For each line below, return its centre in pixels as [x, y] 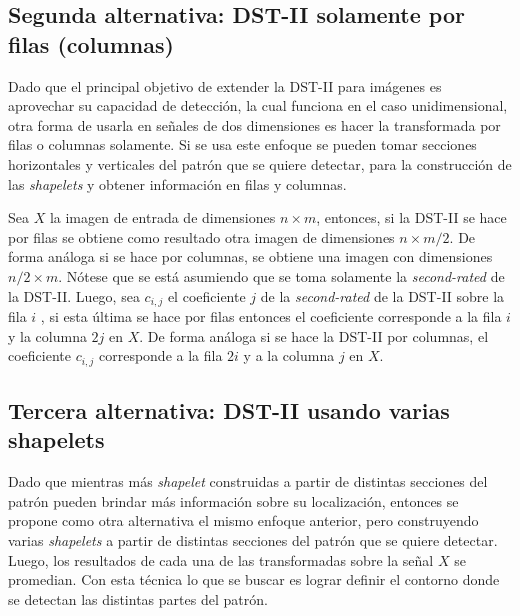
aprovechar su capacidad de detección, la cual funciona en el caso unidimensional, [258, 105]
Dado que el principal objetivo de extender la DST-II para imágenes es [225, 85]
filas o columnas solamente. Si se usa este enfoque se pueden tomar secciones [242, 144]
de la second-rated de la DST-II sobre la [382, 295]
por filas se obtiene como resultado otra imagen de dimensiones [201, 236]
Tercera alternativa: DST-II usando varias [229, 410]
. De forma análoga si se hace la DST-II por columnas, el [314, 335]
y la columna [47, 335]
